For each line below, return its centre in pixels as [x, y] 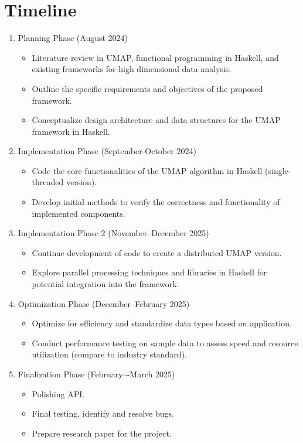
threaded [48, 182]
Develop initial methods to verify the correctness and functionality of [156, 202]
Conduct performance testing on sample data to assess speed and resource [165, 343]
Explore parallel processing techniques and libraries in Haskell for [149, 272]
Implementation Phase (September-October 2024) [107, 151]
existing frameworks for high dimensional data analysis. [132, 69]
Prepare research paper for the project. [102, 433]
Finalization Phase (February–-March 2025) [96, 374]
